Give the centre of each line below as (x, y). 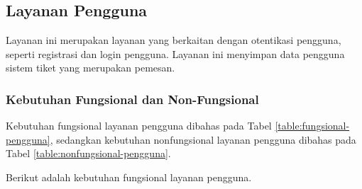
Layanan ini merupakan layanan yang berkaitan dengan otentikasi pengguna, (174, 40)
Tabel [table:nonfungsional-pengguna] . (88, 153)
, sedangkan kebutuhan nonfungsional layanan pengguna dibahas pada (203, 139)
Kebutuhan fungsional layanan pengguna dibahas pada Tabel (139, 126)
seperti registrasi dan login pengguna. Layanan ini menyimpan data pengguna (175, 53)
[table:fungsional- (312, 126)
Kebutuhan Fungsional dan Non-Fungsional (132, 99)
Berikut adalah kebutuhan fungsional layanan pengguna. (129, 177)
